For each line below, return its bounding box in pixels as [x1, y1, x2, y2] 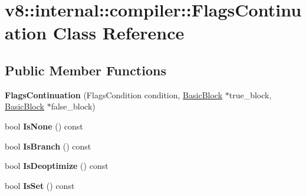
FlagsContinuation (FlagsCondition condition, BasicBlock [5, 88, 223, 101]
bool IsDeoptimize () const [5, 160, 108, 172]
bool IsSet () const [5, 179, 75, 191]
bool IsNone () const [5, 119, 83, 132]
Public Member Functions [5, 61, 166, 79]
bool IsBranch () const [5, 139, 91, 152]
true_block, [229, 88, 272, 101]
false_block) [51, 100, 96, 112]
